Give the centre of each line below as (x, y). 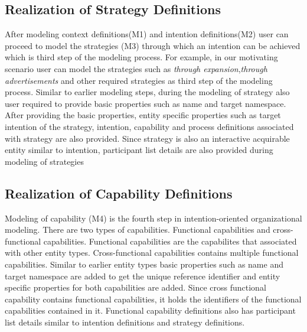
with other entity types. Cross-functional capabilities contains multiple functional (152, 253)
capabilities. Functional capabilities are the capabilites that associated (170, 241)
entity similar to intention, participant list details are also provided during (139, 150)
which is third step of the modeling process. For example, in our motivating (141, 57)
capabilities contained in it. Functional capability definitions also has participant (150, 310)
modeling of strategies (44, 161)
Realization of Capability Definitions (119, 193)
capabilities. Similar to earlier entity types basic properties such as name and (144, 264)
